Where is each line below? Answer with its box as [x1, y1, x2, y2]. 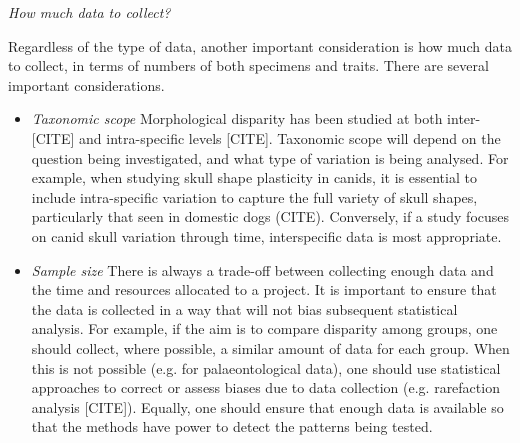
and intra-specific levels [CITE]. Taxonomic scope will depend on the [79, 127, 501, 148]
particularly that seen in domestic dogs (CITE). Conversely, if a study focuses [31, 206, 510, 227]
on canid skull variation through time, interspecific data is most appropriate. [31, 225, 502, 246]
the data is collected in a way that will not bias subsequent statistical [31, 298, 458, 319]
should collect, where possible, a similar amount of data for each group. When [31, 337, 510, 358]
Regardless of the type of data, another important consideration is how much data [8, 35, 512, 56]
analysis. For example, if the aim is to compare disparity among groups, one [31, 318, 498, 339]
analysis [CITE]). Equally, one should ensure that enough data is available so [31, 396, 504, 417]
